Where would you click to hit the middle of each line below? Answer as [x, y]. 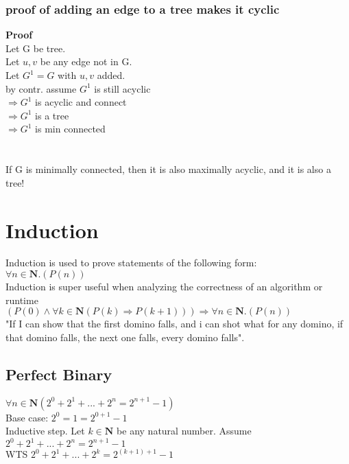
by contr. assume [41, 88]
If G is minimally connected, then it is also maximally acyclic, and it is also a [168, 169]
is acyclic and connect [81, 102]
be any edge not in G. [86, 61]
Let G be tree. [36, 48]
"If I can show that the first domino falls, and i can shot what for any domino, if [174, 324]
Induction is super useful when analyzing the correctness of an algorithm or [164, 287]
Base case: [27, 417]
